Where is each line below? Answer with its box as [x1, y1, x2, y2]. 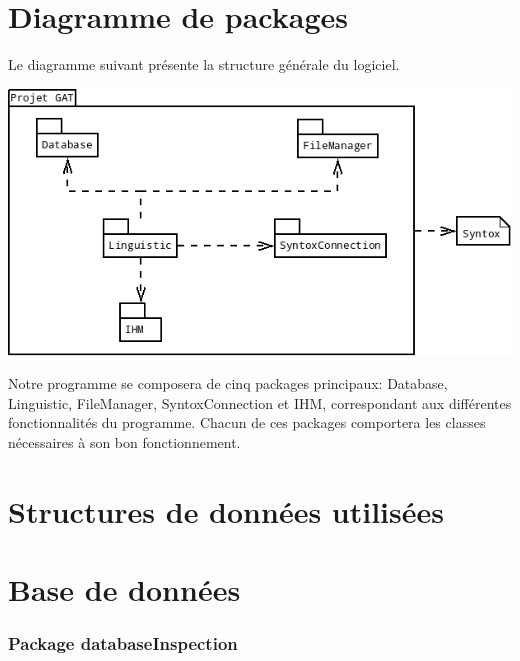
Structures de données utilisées [8, 490, 444, 531]
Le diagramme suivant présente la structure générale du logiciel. [8, 54, 400, 75]
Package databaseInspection [8, 631, 238, 656]
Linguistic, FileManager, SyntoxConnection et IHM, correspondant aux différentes [8, 392, 512, 413]
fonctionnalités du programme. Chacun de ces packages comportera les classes [8, 412, 486, 433]
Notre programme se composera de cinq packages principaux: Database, [8, 373, 448, 394]
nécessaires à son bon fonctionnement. [8, 431, 241, 452]
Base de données [8, 569, 241, 610]
